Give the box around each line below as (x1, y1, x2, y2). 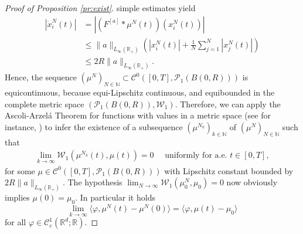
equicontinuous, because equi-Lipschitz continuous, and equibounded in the (5, 86, 275, 99)
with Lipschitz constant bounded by (164, 164, 294, 177)
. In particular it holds (75, 191, 155, 204)
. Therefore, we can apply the (175, 97, 281, 110)
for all (5, 216, 26, 228)
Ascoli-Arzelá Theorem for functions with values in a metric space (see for (5, 109, 271, 121)
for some (5, 164, 35, 177)
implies (5, 191, 30, 204)
